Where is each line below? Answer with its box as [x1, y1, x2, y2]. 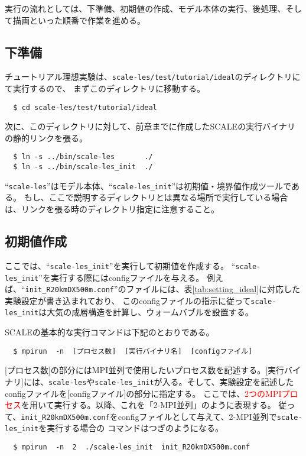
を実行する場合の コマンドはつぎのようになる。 [38, 422, 223, 434]
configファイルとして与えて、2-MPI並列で [118, 410, 277, 422]
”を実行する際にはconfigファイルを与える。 [38, 271, 204, 283]
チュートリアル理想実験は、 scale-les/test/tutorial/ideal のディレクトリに [5, 70, 301, 83]
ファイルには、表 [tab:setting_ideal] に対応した [126, 283, 301, 295]
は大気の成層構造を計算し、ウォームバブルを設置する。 [38, 306, 253, 318]
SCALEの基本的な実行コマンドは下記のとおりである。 [5, 326, 214, 338]
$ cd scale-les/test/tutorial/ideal [13, 103, 157, 112]
